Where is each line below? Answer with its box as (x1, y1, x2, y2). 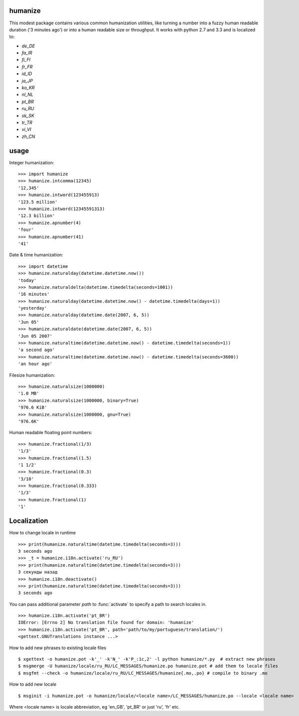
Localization (9, 517, 48, 525)
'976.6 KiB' (18, 405, 47, 410)
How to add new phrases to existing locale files (9, 645, 107, 651)
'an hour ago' (18, 361, 52, 367)
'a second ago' (18, 347, 55, 353)
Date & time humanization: (9, 252, 63, 258)
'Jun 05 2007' (18, 333, 52, 339)
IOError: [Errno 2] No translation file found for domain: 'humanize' (18, 620, 194, 625)
